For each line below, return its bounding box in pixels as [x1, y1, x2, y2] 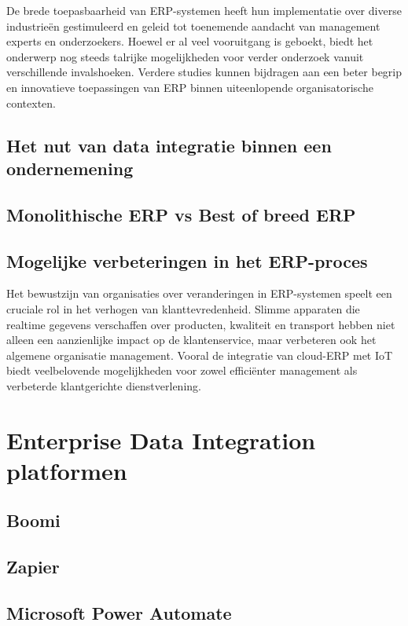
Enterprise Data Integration [6, 423, 316, 456]
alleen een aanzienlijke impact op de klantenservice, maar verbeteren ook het [6, 331, 377, 348]
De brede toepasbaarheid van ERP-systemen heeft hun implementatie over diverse [6, 2, 402, 18]
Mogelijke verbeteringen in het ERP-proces [6, 248, 368, 273]
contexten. [6, 94, 56, 111]
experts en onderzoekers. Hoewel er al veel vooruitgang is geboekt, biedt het [6, 33, 373, 49]
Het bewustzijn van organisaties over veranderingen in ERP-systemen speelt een [6, 285, 392, 302]
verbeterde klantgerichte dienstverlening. [6, 377, 201, 394]
